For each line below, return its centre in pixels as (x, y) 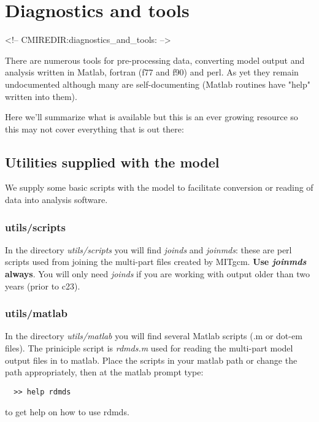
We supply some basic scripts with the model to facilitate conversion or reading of (159, 187)
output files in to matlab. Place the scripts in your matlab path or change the (151, 360)
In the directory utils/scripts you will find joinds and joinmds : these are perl (148, 249)
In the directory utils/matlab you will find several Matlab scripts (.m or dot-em (154, 336)
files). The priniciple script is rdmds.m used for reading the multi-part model (149, 348)
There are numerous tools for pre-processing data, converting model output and (155, 60)
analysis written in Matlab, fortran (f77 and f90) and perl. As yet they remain (152, 72)
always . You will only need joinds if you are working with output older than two (157, 274)
